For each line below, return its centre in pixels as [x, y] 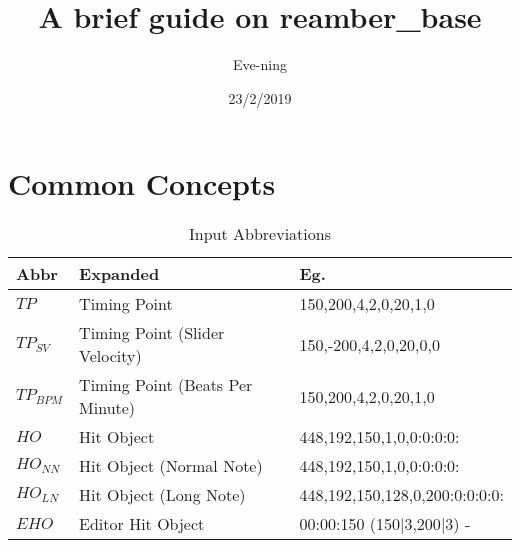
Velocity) [110, 356]
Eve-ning [260, 64]
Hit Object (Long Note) [162, 495]
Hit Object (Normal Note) [171, 466]
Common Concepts [142, 183]
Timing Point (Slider [152, 333]
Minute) [107, 408]
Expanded [119, 274]
